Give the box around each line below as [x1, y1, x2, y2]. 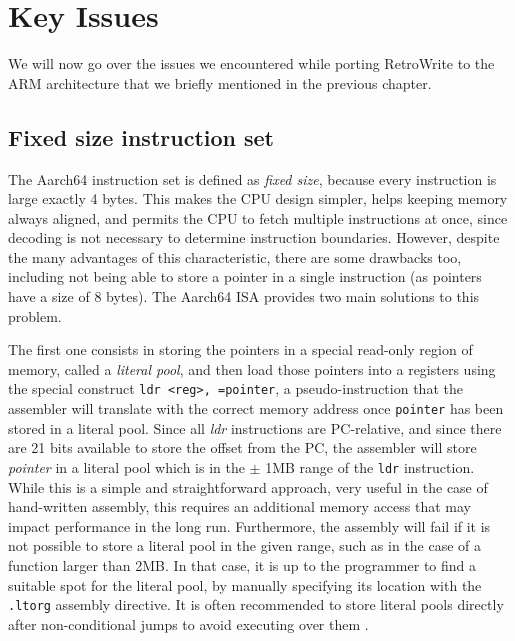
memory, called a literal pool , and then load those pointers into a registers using [8, 358, 496, 379]
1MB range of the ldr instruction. [265, 456, 475, 477]
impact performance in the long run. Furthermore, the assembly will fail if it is [8, 515, 491, 536]
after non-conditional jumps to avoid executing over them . [8, 613, 369, 634]
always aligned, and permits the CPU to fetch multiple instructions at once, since [8, 207, 508, 228]
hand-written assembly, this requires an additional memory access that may [8, 496, 471, 517]
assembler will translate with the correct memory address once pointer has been [8, 398, 504, 419]
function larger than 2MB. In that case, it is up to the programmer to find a [8, 554, 477, 575]
